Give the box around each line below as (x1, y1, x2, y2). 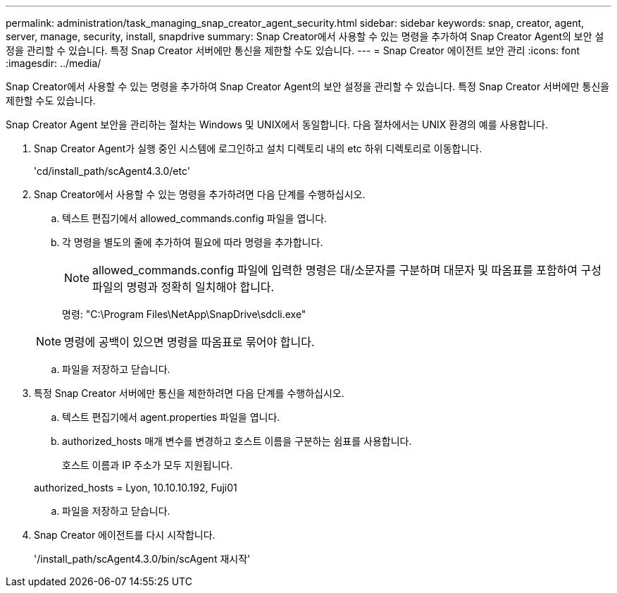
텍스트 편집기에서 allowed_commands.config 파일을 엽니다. (62, 212, 328, 224)
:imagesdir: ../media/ (6, 57, 101, 69)
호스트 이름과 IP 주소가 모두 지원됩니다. (62, 459, 233, 471)
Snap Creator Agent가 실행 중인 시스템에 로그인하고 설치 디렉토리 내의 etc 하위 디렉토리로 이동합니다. (34, 142, 482, 154)
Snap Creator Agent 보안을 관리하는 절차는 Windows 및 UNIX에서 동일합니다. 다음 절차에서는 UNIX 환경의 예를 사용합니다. (6, 118, 548, 130)
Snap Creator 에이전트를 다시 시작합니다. (34, 529, 216, 541)
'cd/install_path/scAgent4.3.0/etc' (34, 165, 190, 177)
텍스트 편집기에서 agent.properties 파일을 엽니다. (62, 411, 280, 423)
